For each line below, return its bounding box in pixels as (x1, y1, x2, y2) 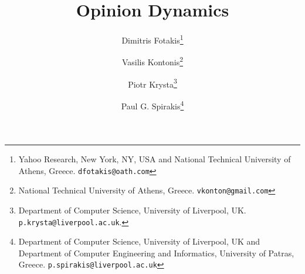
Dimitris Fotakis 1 (121, 32, 184, 46)
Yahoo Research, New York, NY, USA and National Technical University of (18, 153, 291, 165)
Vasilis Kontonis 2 (121, 54, 184, 68)
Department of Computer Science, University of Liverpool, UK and (18, 235, 260, 248)
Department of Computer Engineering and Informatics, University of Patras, (18, 246, 294, 259)
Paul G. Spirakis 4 (121, 98, 184, 112)
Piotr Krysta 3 (128, 76, 177, 90)
